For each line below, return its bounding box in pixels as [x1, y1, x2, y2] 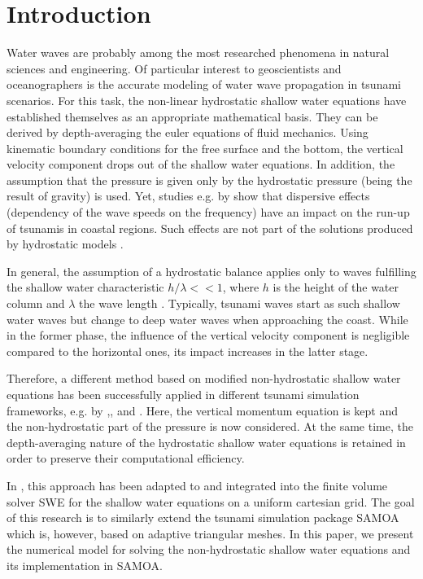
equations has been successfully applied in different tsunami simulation [7, 386, 360, 402]
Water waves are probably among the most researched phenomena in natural [7, 44, 390, 61]
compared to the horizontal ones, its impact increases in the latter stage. [7, 342, 368, 359]
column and [7, 295, 65, 312]
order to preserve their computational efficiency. [7, 450, 245, 467]
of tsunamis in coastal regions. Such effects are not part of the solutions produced [7, 219, 413, 236]
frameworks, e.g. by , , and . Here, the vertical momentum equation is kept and [7, 401, 399, 419]
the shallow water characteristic [7, 279, 164, 296]
